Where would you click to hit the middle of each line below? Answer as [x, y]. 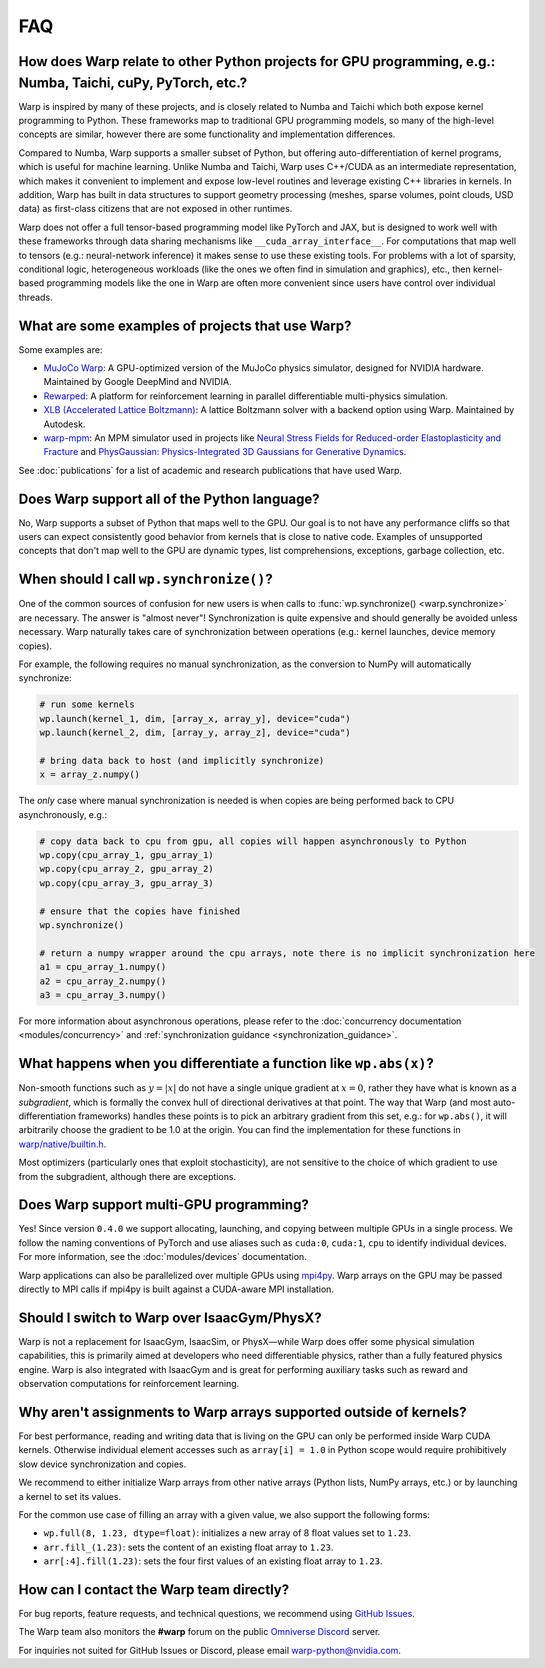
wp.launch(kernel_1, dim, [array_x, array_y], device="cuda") [195, 718]
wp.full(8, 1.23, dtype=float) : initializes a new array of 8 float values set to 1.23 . [227, 1533]
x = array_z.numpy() [89, 774]
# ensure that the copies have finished [139, 911]
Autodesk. [64, 424]
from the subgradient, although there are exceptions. [127, 1176]
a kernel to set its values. [70, 1496]
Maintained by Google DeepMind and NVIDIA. [137, 382]
